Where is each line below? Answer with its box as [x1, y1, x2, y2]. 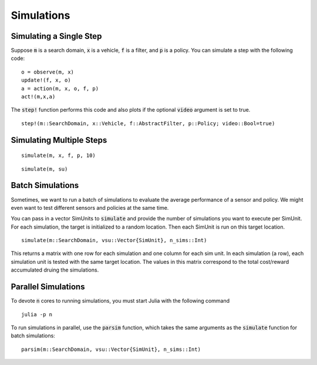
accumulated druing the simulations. [11, 266, 99, 273]
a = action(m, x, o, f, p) [21, 85, 99, 92]
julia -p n [21, 311, 53, 317]
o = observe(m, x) [21, 68, 75, 75]
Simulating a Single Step [11, 31, 102, 41]
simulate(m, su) [21, 165, 68, 172]
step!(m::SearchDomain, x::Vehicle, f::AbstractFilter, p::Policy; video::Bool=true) [21, 120, 275, 126]
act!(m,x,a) [21, 93, 56, 100]
